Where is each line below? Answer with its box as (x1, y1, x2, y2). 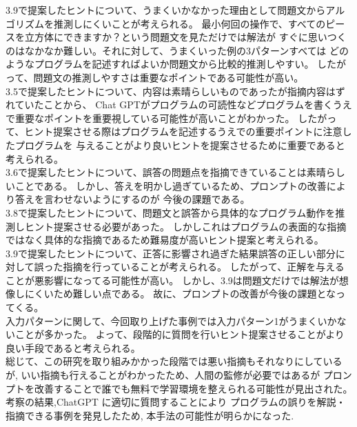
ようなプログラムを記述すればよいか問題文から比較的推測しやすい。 (6, 57, 314, 71)
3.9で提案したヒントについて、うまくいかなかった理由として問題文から (6, 3, 326, 17)
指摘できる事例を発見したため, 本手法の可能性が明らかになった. (6, 408, 294, 422)
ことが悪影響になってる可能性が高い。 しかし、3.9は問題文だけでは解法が (6, 272, 339, 287)
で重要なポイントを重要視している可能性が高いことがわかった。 (6, 110, 295, 125)
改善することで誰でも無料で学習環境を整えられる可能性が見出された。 (34, 381, 353, 395)
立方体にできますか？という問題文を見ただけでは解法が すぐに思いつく (24, 30, 347, 44)
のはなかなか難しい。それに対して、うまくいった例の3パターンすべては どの (6, 43, 349, 57)
